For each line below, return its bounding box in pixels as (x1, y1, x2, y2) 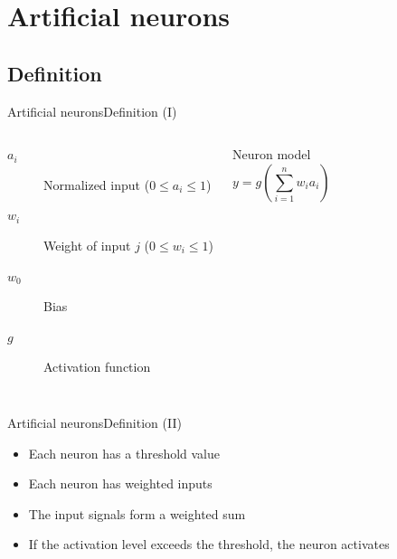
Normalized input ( (43, 175, 150, 194)
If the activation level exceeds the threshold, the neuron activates (28, 535, 390, 554)
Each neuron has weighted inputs (28, 474, 213, 493)
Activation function (43, 357, 151, 376)
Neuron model (232, 145, 311, 164)
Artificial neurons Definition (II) (7, 412, 182, 431)
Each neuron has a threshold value (28, 443, 221, 462)
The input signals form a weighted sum (28, 504, 246, 523)
